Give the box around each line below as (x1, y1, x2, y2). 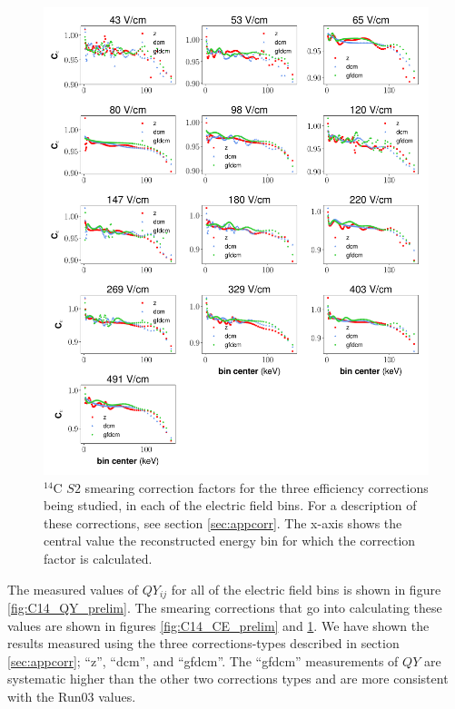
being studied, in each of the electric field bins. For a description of (44, 496, 417, 515)
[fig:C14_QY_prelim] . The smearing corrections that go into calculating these (7, 598, 442, 617)
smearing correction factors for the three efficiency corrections (84, 478, 429, 497)
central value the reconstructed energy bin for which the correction (44, 531, 416, 550)
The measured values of (7, 579, 139, 598)
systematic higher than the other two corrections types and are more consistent (7, 669, 449, 688)
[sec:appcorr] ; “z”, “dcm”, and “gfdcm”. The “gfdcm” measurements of (7, 651, 399, 670)
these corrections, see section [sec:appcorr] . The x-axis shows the (44, 513, 402, 532)
